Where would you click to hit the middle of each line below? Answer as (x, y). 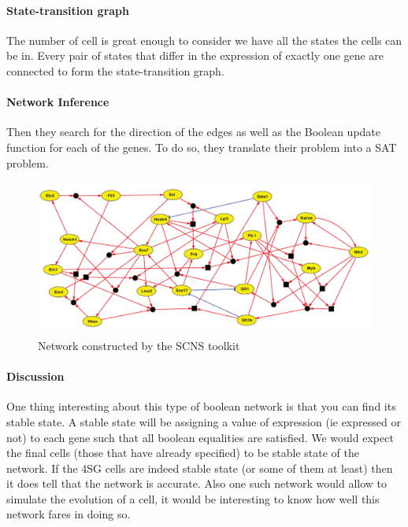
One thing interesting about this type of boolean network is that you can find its (201, 406)
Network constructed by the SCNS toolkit (139, 345)
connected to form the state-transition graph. (115, 70)
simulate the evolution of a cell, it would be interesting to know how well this (193, 498)
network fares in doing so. (69, 514)
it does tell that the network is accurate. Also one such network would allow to (197, 483)
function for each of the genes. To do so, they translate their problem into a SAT (202, 147)
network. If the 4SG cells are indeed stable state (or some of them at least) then (200, 468)
